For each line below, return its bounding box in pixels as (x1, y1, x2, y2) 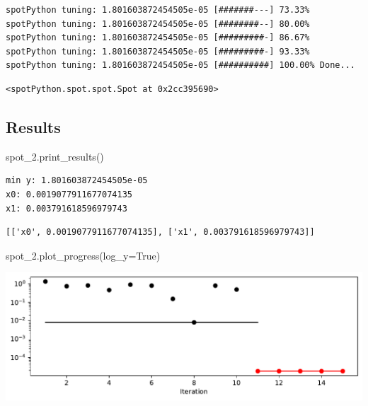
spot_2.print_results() (6, 149, 104, 163)
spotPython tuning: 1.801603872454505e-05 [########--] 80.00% (6, 18, 310, 29)
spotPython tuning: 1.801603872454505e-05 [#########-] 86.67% (6, 33, 310, 43)
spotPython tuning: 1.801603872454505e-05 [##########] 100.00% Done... (6, 60, 355, 71)
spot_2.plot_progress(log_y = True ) (6, 248, 161, 262)
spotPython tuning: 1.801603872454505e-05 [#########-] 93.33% (6, 46, 310, 57)
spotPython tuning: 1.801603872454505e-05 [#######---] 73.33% (6, 5, 310, 15)
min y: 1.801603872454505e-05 (6, 175, 148, 186)
